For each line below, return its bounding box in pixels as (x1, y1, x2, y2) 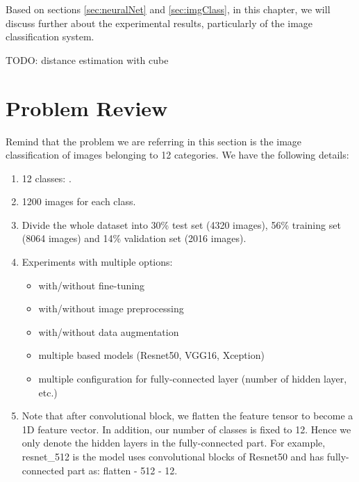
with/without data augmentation (38, 324, 179, 339)
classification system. (6, 29, 94, 44)
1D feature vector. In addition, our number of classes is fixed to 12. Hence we (22, 421, 351, 436)
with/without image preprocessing (38, 301, 184, 316)
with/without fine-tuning (38, 278, 145, 292)
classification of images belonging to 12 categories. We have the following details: (6, 147, 349, 162)
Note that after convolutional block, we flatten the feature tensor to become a (22, 408, 353, 423)
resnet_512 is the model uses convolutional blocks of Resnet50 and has (22, 449, 324, 463)
